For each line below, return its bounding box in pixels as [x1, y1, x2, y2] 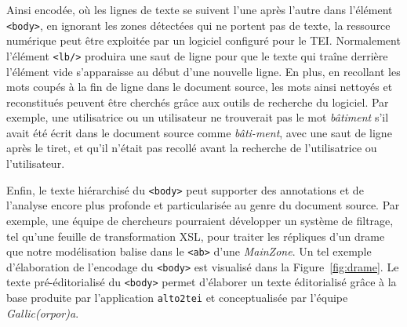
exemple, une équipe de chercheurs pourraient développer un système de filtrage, [6, 212, 394, 228]
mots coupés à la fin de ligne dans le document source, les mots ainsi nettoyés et [6, 78, 393, 95]
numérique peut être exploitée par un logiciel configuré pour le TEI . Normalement [6, 32, 401, 49]
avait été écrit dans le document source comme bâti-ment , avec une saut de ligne [6, 124, 392, 140]
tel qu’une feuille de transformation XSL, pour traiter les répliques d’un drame [6, 227, 385, 244]
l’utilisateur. [6, 155, 65, 172]
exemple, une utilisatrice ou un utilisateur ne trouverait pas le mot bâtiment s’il [6, 109, 389, 125]
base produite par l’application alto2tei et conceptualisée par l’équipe [6, 289, 348, 306]
